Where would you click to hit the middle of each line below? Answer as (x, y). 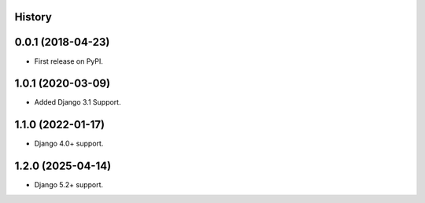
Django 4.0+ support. (69, 144)
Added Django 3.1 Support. (78, 102)
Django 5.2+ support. (69, 185)
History (33, 17)
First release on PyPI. (69, 61)
